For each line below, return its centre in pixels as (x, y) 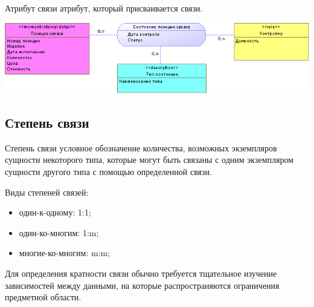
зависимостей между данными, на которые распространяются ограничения (142, 285)
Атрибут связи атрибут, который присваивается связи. (104, 8)
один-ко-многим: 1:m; (59, 232)
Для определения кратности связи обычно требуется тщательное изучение (141, 273)
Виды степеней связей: (47, 192)
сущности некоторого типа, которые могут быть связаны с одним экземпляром (149, 160)
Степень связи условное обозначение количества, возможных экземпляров (141, 147)
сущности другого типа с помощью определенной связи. (108, 171)
